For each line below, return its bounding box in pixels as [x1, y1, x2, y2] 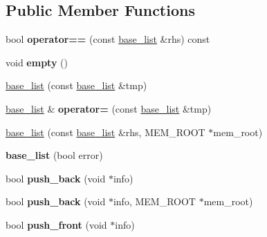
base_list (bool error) [6, 148, 103, 162]
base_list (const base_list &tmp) [6, 78, 147, 93]
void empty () [6, 55, 68, 69]
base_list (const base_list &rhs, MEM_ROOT [6, 124, 205, 139]
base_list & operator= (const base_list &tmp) [6, 101, 212, 115]
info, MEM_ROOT [113, 194, 196, 209]
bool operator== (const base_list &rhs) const [6, 32, 210, 46]
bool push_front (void [6, 217, 107, 231]
